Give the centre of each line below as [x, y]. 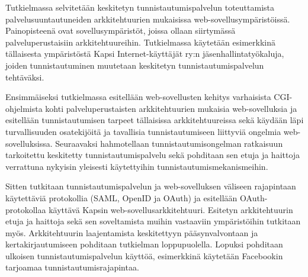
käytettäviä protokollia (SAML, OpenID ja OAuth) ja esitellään [121, 197]
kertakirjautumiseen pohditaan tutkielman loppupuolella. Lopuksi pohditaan [144, 244]
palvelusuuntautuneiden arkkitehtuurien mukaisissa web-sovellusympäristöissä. [148, 19]
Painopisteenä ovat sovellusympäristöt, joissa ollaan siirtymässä [121, 30]
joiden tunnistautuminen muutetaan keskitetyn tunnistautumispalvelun [135, 65]
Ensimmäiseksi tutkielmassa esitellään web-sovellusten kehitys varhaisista [138, 97]
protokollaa [26, 209]
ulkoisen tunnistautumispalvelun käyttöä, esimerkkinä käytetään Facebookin [144, 255]
